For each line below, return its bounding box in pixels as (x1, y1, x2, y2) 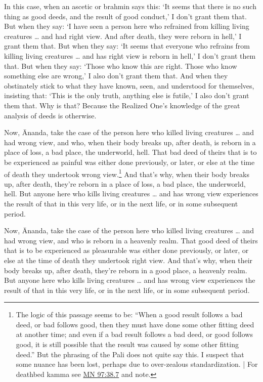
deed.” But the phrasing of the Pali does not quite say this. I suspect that (16, 349, 244, 359)
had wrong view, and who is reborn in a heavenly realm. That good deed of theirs (4, 235, 258, 245)
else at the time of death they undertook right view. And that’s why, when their (4, 254, 253, 265)
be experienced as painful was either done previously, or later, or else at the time (4, 156, 255, 167)
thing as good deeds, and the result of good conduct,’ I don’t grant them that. (4, 11, 247, 21)
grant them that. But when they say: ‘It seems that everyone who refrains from (4, 40, 250, 51)
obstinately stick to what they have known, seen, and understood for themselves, (4, 80, 254, 91)
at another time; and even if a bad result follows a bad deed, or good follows (16, 329, 253, 339)
